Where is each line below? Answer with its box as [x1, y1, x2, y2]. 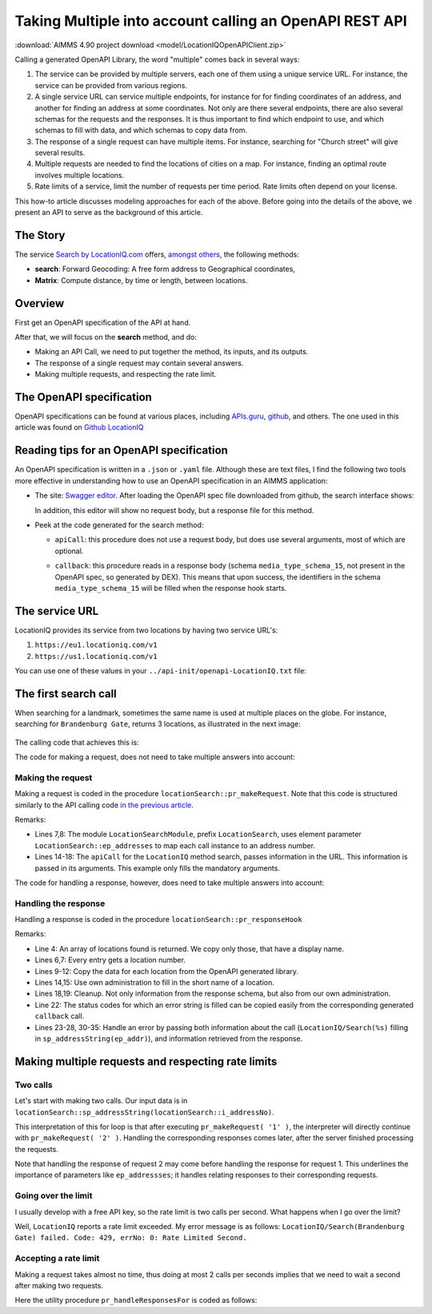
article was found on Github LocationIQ [14, 423, 144, 432]
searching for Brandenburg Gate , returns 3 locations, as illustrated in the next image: [14, 719, 302, 729]
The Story [14, 228, 66, 242]
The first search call [14, 686, 118, 701]
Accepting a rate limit [14, 1253, 100, 1264]
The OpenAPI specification [14, 390, 152, 404]
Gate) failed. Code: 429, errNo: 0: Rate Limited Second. [14, 1233, 247, 1243]
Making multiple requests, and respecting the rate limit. [34, 370, 217, 379]
